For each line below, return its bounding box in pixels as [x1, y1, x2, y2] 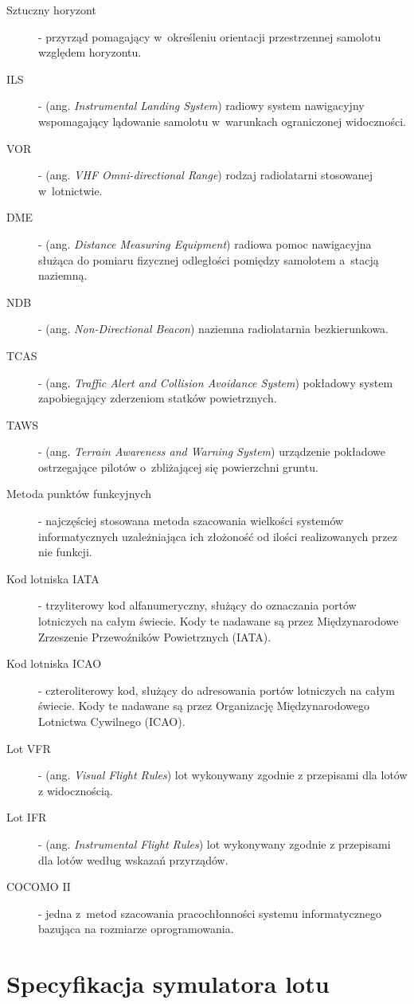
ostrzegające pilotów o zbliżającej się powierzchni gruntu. [38, 458, 318, 475]
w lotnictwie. [38, 182, 103, 198]
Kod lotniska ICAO [6, 655, 102, 672]
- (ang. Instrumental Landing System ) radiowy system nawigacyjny [38, 97, 365, 114]
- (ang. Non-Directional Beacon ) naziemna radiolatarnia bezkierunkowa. [38, 320, 389, 337]
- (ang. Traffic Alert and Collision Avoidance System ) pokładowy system [38, 374, 393, 390]
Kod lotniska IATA [6, 570, 100, 586]
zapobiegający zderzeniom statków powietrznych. [38, 390, 277, 406]
